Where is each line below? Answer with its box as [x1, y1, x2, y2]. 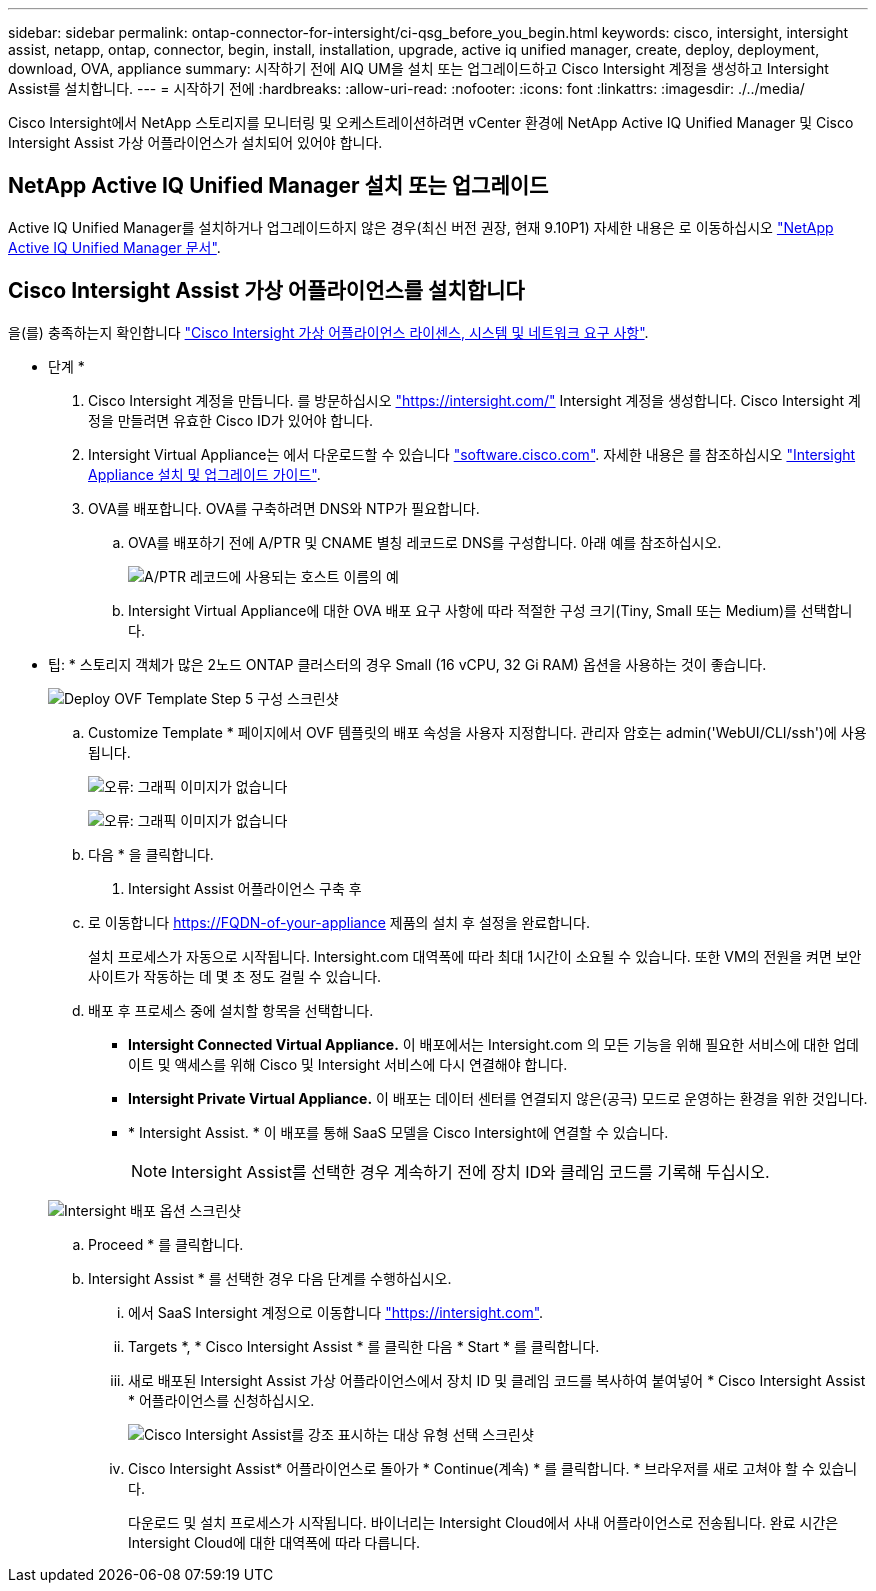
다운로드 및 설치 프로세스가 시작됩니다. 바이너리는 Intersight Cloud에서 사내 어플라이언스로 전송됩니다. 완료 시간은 [128, 1513, 839, 1531]
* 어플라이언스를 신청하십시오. [128, 1391, 315, 1409]
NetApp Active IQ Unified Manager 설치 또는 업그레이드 [8, 173, 549, 199]
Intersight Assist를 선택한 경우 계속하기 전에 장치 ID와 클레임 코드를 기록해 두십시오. [171, 1161, 770, 1182]
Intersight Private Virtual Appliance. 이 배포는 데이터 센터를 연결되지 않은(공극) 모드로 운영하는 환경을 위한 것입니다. [128, 1089, 868, 1107]
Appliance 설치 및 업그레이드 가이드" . [88, 465, 321, 483]
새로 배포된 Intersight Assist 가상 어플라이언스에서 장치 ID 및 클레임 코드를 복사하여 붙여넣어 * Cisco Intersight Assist [128, 1371, 866, 1389]
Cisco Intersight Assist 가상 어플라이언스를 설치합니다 [8, 278, 525, 304]
